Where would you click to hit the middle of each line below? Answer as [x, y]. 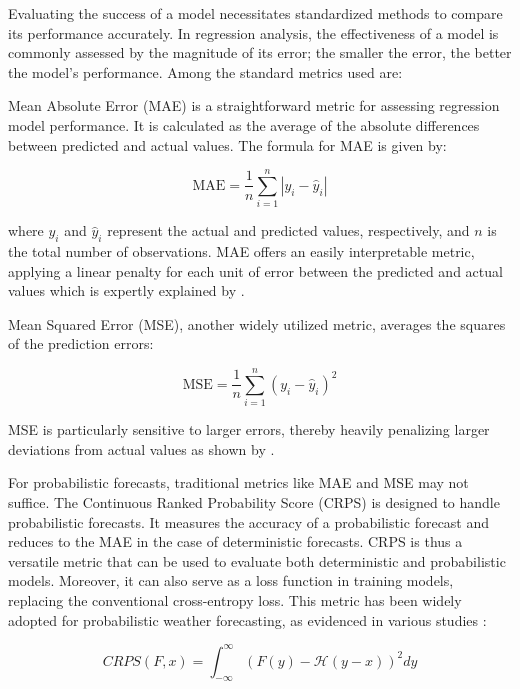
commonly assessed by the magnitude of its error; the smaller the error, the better [260, 52]
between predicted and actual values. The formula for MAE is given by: [227, 144]
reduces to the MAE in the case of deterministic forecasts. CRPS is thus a [235, 541]
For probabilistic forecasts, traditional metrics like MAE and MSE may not [238, 482]
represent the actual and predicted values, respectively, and [288, 230]
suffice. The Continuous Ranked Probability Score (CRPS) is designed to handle [254, 501]
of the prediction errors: [81, 343]
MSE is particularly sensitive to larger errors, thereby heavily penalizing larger [249, 429]
